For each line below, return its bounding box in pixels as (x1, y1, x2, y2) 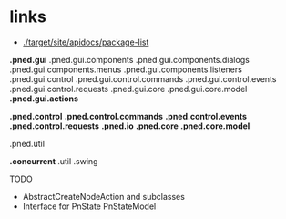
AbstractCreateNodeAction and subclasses (22, 191, 185, 202)
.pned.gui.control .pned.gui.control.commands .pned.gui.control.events (9, 73, 277, 84)
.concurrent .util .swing (9, 155, 98, 166)
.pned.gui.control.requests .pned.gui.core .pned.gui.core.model (9, 83, 248, 94)
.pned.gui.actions (9, 93, 79, 104)
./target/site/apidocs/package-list (22, 36, 149, 47)
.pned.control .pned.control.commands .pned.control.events (9, 110, 248, 121)
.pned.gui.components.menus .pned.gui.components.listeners (9, 64, 243, 75)
